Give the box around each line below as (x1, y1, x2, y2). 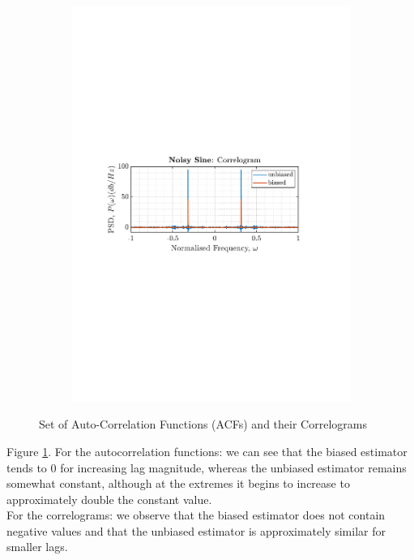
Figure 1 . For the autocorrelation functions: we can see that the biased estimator (6, 442, 408, 459)
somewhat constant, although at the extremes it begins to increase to (6, 475, 350, 492)
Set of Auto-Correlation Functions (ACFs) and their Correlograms (39, 416, 367, 433)
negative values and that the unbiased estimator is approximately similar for (6, 522, 386, 539)
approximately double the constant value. (6, 490, 212, 507)
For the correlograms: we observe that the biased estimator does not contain (6, 506, 386, 523)
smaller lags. (6, 538, 68, 555)
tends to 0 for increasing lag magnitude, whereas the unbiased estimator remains (6, 459, 407, 476)
